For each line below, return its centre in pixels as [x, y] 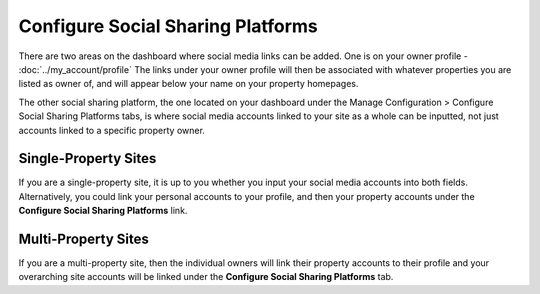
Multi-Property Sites [84, 239]
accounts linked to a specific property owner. [111, 130]
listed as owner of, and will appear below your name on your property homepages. [188, 84]
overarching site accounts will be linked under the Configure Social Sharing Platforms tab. [206, 277]
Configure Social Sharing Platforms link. [103, 211]
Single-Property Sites [87, 158]
